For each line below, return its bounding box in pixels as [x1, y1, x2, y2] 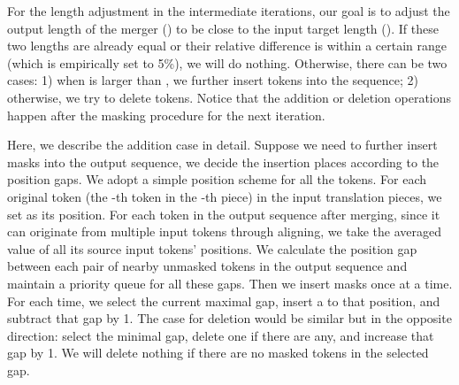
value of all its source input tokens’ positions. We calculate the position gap [7, 239, 417, 258]
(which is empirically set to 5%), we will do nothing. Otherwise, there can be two [7, 53, 448, 72]
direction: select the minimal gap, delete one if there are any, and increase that [7, 326, 434, 344]
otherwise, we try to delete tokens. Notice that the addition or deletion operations [7, 88, 452, 106]
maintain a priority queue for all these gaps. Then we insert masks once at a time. [7, 273, 453, 292]
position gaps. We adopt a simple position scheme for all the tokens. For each [7, 170, 426, 189]
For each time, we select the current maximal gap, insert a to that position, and [7, 291, 440, 310]
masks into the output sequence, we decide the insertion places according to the [7, 152, 440, 171]
